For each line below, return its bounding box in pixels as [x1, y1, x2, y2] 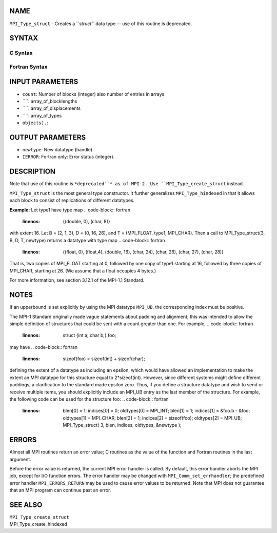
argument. [9, 456, 32, 462]
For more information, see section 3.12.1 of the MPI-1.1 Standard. [9, 277, 145, 283]
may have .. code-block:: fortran [9, 344, 78, 350]
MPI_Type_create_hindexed [9, 521, 68, 527]
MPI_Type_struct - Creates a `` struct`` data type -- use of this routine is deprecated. [9, 21, 192, 27]
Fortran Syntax [9, 63, 48, 70]
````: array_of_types [22, 112, 62, 119]
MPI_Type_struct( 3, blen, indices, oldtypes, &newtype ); [63, 422, 182, 428]
